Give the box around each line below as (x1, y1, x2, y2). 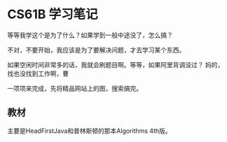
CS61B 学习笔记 (7, 6, 98, 22)
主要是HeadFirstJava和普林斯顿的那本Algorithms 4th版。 (7, 127, 172, 135)
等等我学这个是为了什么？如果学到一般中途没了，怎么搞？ (7, 31, 173, 39)
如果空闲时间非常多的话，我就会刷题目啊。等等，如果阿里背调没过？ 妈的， (7, 60, 224, 69)
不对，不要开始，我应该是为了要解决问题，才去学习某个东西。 (7, 45, 186, 54)
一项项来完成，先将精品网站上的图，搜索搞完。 (7, 84, 142, 92)
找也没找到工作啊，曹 (7, 69, 69, 78)
